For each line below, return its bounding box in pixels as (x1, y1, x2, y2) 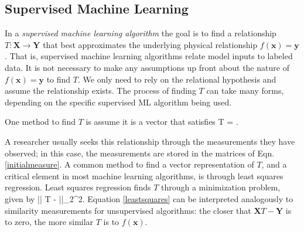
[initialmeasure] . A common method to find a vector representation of (5, 158, 254, 170)
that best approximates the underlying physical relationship (43, 38, 258, 50)
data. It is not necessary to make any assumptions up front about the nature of (5, 61, 289, 73)
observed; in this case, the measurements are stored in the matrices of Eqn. (5, 146, 275, 159)
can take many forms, (206, 84, 284, 97)
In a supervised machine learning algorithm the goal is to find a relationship (5, 27, 276, 39)
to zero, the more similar (5, 216, 94, 228)
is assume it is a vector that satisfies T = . (86, 115, 238, 128)
